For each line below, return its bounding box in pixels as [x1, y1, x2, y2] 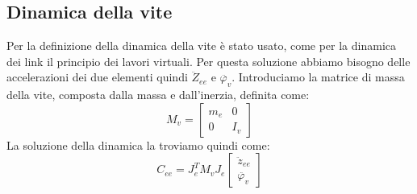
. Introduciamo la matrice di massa [231, 68, 405, 85]
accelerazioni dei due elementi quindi [6, 68, 188, 85]
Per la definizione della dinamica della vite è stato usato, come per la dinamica [6, 37, 397, 54]
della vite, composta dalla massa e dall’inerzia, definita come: [6, 86, 310, 103]
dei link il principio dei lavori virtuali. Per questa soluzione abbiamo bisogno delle [6, 52, 411, 69]
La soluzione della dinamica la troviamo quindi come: [6, 136, 270, 153]
